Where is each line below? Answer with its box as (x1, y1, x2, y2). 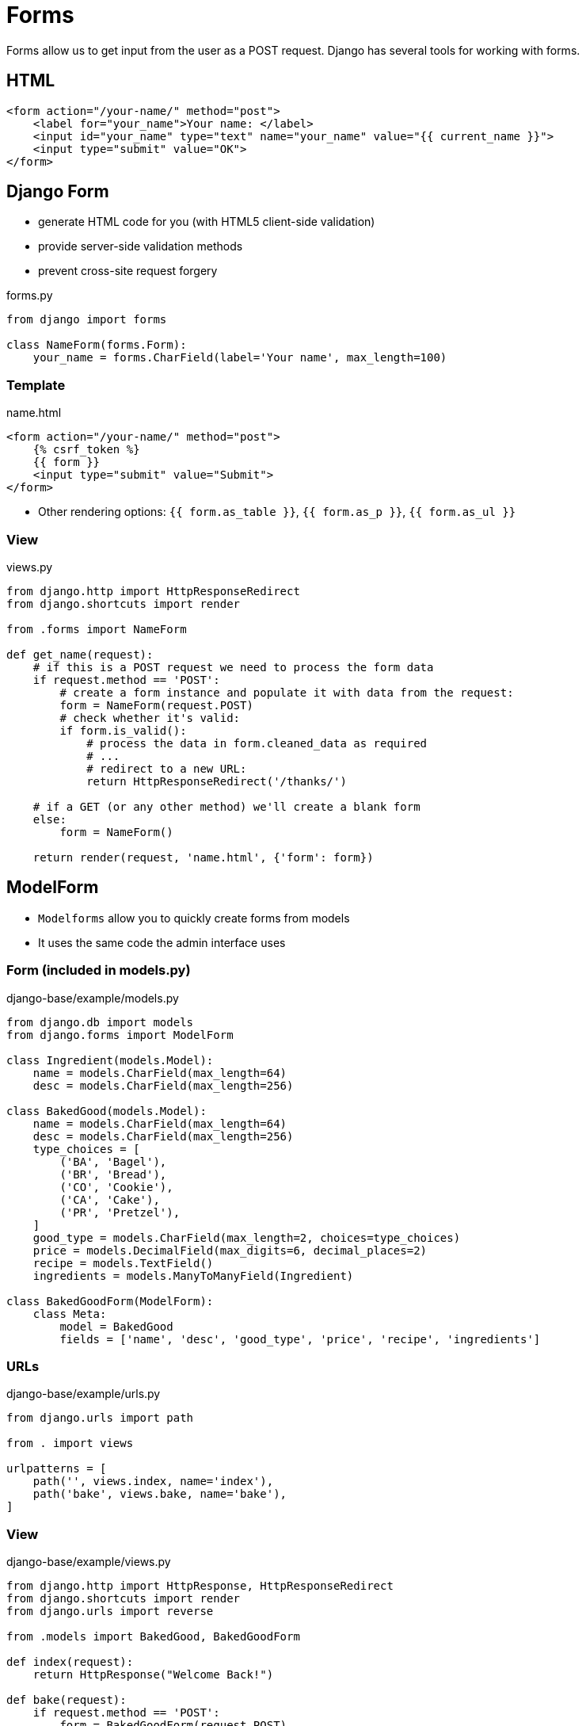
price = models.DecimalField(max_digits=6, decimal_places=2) (32, 1243, 428, 1257)
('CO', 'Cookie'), (59, 1180, 173, 1193)
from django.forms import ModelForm (6, 1028, 234, 1041)
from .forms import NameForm (6, 622, 187, 636)
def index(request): (6, 1655, 134, 1669)
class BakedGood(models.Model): (6, 1104, 207, 1117)
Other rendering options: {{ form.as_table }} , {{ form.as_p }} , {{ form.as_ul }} (38, 505, 516, 519)
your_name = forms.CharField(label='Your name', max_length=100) (32, 351, 447, 365)
